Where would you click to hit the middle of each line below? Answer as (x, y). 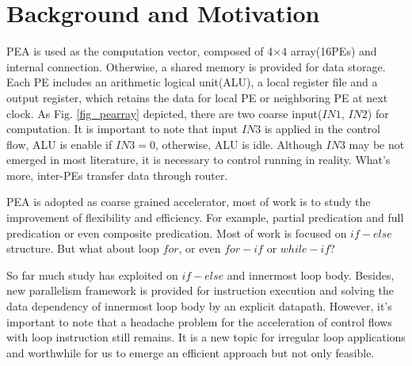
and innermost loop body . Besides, (311, 274)
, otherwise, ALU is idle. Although (239, 144)
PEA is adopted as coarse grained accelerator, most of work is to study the (189, 202)
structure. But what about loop (83, 248)
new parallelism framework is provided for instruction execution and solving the (200, 290)
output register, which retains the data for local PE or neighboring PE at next (197, 97)
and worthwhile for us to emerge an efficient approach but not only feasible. (191, 352)
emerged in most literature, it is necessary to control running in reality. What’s (198, 160)
